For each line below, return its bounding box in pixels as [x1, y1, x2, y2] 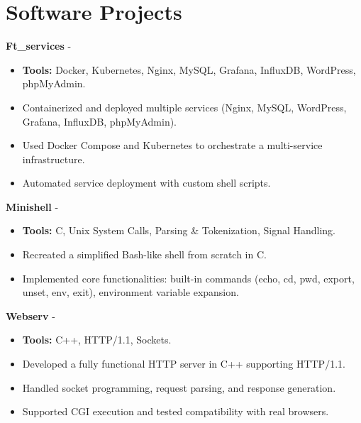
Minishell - [6, 199, 59, 214]
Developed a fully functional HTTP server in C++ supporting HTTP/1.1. [22, 356, 345, 371]
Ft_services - [6, 38, 72, 53]
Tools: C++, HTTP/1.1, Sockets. [22, 332, 172, 347]
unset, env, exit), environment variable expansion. [22, 285, 239, 300]
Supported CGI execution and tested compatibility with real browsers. [22, 404, 329, 419]
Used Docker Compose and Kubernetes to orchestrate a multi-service [22, 138, 323, 153]
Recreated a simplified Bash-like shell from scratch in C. [22, 247, 267, 262]
